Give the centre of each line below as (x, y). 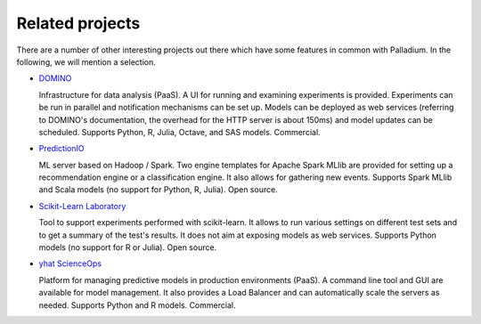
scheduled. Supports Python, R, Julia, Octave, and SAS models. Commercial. (179, 132)
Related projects (78, 23)
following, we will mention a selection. (86, 61)
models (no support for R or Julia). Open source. (128, 247)
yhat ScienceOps (70, 263)
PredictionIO (61, 149)
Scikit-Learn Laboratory (82, 206)
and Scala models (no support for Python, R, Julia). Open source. (158, 190)
